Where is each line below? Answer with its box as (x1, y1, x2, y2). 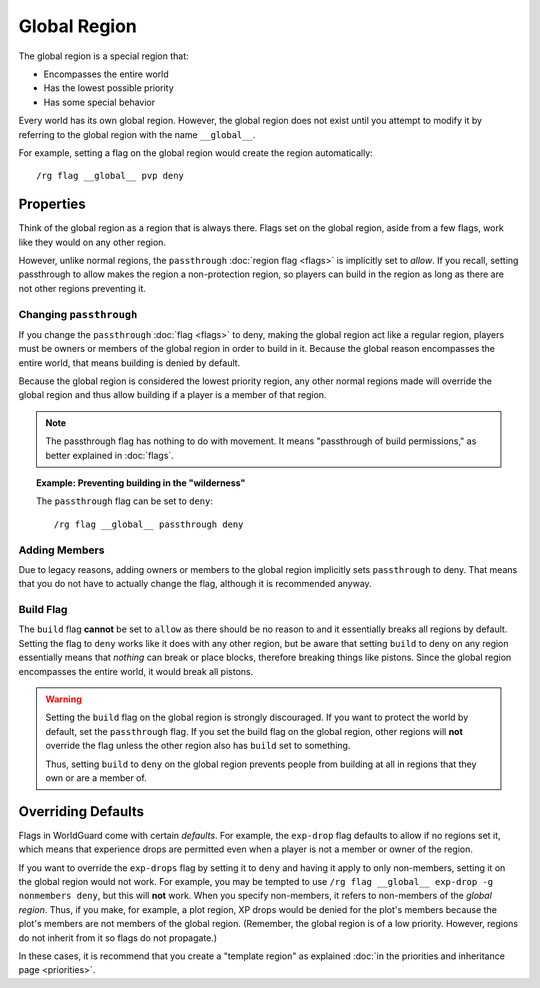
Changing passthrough (18, 307, 138, 321)
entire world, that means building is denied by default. (18, 356, 241, 369)
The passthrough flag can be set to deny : (36, 495, 214, 507)
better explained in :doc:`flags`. (45, 449, 174, 461)
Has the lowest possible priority (43, 82, 174, 94)
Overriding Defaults (18, 803, 145, 820)
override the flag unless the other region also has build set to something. (45, 740, 351, 752)
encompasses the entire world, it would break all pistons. (18, 665, 254, 677)
